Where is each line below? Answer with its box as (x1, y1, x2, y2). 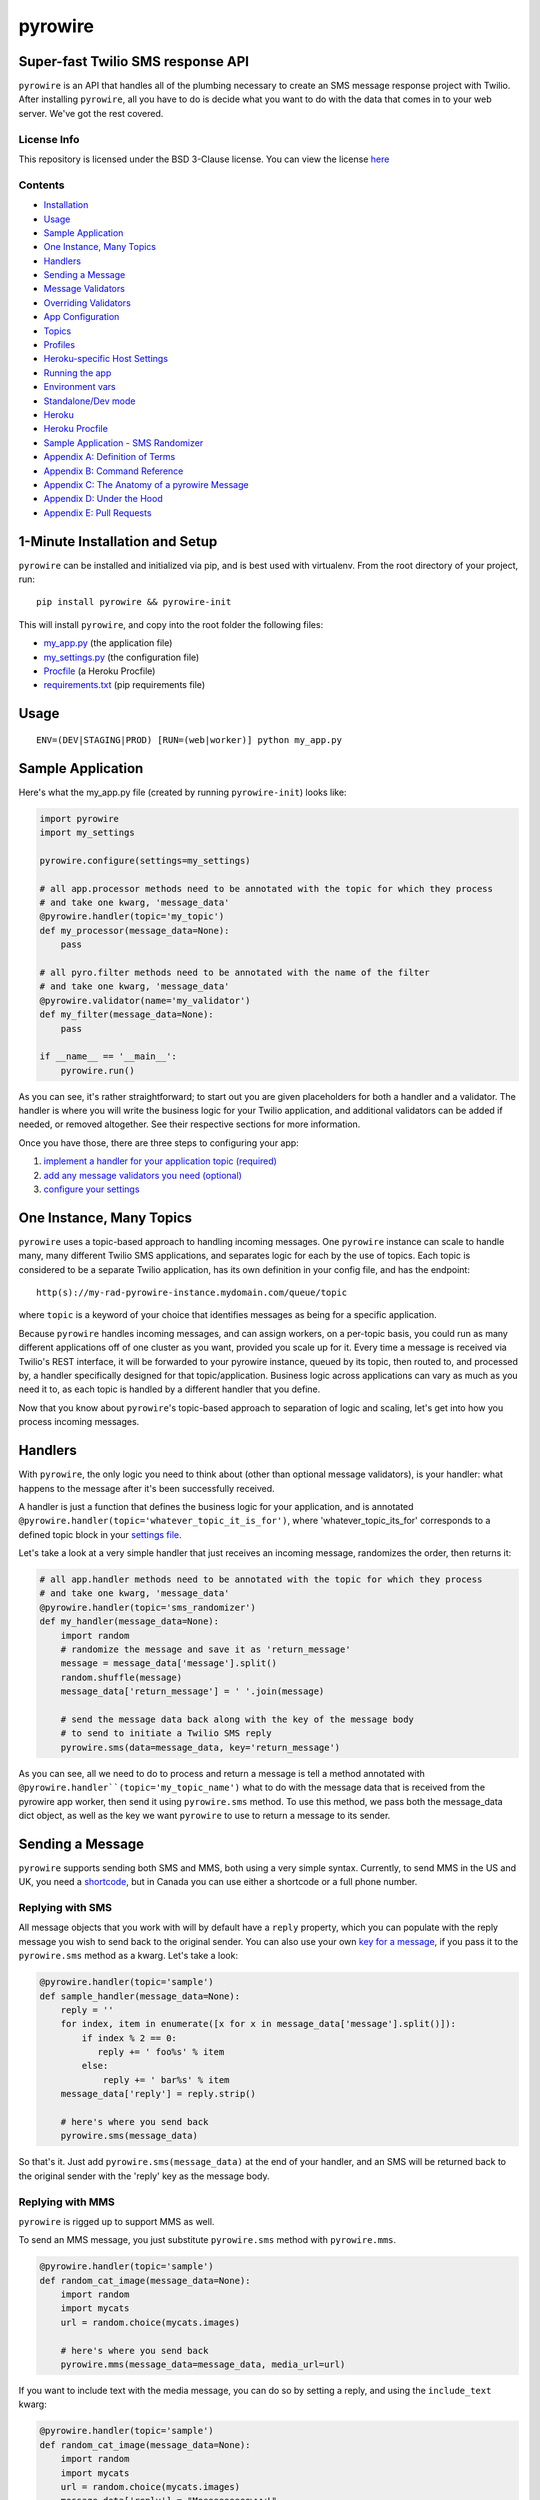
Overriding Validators (43, 296, 132, 309)
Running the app (43, 366, 112, 379)
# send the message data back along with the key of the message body (60, 1713, 415, 1725)
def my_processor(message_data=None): (39, 925, 230, 936)
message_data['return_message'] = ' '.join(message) (60, 1686, 325, 1697)
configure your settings (43, 1183, 140, 1195)
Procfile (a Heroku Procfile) (43, 665, 156, 677)
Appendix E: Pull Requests (43, 506, 152, 519)
